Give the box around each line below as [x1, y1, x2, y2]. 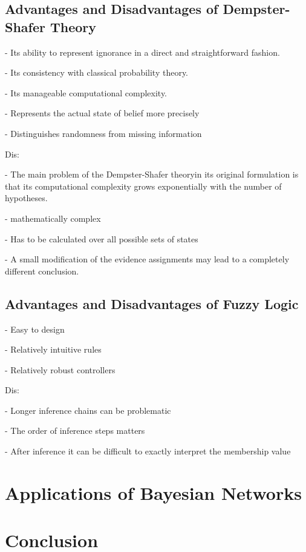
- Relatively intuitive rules [5, 343, 102, 356]
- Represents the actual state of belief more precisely [5, 107, 200, 119]
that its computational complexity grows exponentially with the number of [5, 179, 282, 192]
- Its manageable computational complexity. [5, 86, 168, 99]
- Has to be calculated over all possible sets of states [5, 232, 198, 245]
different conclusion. [5, 264, 79, 277]
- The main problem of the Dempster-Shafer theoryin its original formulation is [5, 168, 299, 181]
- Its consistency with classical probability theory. [5, 66, 189, 79]
